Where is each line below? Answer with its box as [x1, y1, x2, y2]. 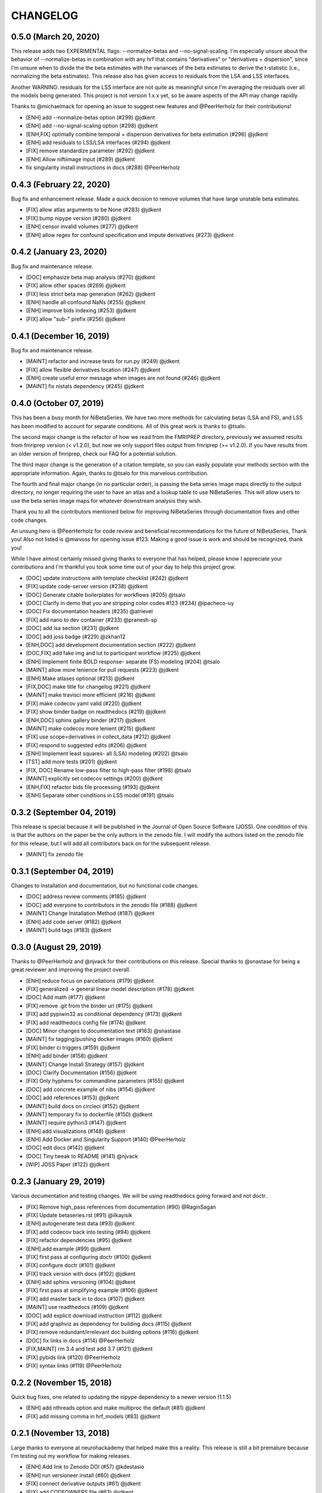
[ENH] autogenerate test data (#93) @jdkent [26, 1220, 135, 1227]
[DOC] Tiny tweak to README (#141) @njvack [26, 1153, 138, 1160]
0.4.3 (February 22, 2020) [11, 179, 110, 189]
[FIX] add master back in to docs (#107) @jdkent [26, 1295, 145, 1302]
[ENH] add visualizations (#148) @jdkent [26, 1128, 125, 1135]
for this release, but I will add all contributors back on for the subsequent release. [11, 840, 211, 847]
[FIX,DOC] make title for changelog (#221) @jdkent [26, 683, 151, 690]
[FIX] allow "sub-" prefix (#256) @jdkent [26, 315, 125, 322]
